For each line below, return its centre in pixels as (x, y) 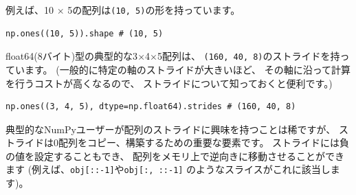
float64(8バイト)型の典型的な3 (72, 56)
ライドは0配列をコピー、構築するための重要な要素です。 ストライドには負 (182, 142)
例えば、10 (30, 10)
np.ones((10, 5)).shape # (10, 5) (85, 33)
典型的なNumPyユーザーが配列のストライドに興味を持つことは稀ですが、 (171, 129)
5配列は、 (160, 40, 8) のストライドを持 (248, 56)
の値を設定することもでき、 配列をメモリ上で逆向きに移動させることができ (175, 156)
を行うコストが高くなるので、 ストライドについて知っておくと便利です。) (169, 83)
